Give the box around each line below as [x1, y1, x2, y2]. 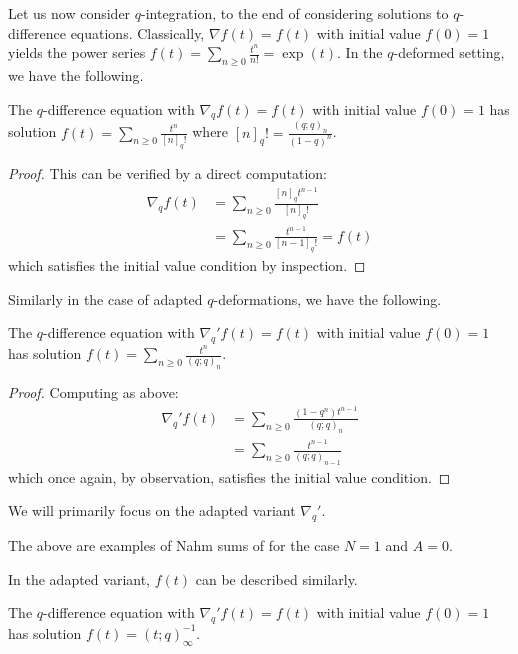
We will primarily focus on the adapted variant [8, 500, 296, 521]
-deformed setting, [393, 42, 505, 63]
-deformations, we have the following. [213, 288, 442, 309]
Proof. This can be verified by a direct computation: [8, 162, 327, 183]
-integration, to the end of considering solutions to [141, 3, 449, 23]
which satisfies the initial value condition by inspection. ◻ [8, 255, 366, 276]
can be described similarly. [195, 568, 358, 589]
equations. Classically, [70, 22, 205, 43]
